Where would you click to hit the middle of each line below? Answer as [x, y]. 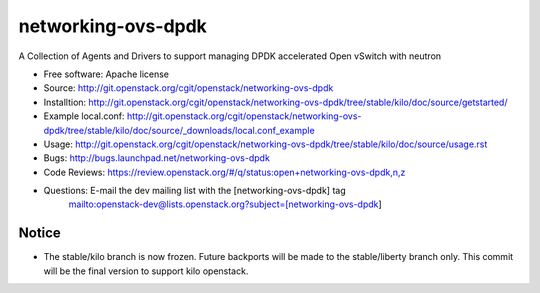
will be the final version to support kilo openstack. [146, 271]
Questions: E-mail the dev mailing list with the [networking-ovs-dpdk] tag [194, 191]
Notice [40, 233]
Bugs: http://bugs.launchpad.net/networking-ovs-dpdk [156, 158]
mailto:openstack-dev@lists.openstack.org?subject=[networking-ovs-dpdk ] [225, 204]
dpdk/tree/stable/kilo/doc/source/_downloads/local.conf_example [179, 130]
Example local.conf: [84, 116]
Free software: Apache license [106, 74]
